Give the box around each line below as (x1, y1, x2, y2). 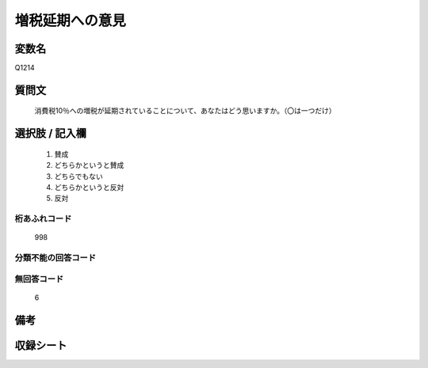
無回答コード (14, 273, 64, 284)
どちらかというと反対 (54, 183, 124, 192)
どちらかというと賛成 (54, 161, 124, 170)
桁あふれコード (14, 214, 72, 225)
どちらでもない (54, 171, 103, 181)
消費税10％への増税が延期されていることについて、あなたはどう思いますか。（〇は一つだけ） (34, 106, 336, 116)
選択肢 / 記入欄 (14, 127, 87, 140)
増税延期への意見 (14, 12, 127, 29)
